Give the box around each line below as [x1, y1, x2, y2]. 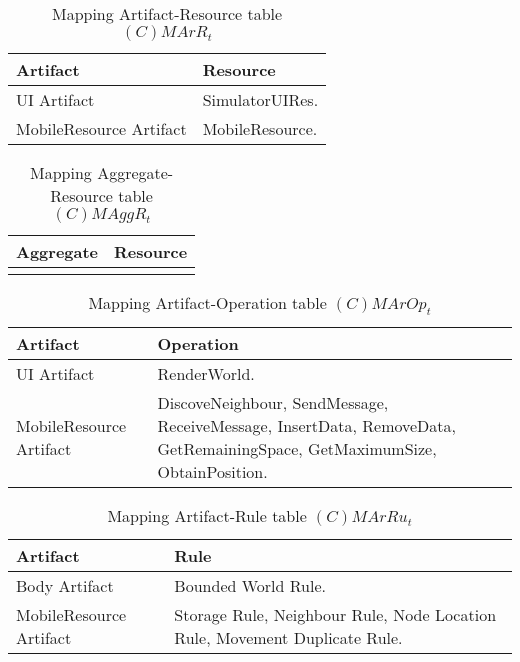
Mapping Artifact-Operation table [88, 291, 327, 314]
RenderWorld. [157, 362, 255, 386]
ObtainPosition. [157, 460, 268, 484]
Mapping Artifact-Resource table [51, 2, 283, 25]
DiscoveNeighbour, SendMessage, [157, 391, 389, 415]
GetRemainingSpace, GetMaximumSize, [157, 437, 437, 461]
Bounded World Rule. [174, 574, 326, 598]
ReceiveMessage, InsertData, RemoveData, [157, 414, 457, 438]
